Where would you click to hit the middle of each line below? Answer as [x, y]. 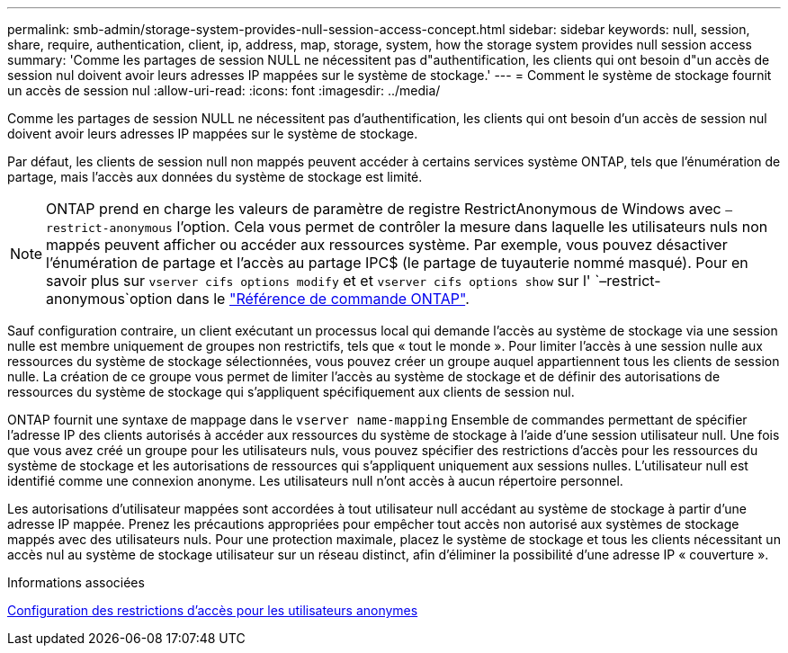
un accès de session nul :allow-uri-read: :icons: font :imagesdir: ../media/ [224, 90]
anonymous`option [109, 299]
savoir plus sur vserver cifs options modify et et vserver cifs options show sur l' [318, 281]
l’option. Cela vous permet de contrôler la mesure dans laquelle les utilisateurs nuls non [472, 227]
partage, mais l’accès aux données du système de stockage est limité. [215, 177]
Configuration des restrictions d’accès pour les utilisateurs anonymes [213, 610]
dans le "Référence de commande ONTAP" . [323, 299]
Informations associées [76, 582]
